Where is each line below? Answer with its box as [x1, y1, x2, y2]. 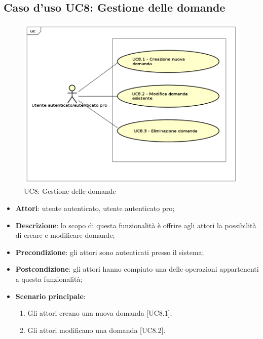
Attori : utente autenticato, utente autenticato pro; [15, 202, 175, 213]
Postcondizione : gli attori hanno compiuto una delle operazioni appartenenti [15, 264, 259, 274]
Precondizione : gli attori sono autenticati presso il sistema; [15, 246, 204, 257]
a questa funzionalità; [15, 273, 83, 284]
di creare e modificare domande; [15, 230, 115, 240]
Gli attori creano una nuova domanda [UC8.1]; [27, 308, 172, 318]
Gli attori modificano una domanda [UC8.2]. [27, 324, 166, 335]
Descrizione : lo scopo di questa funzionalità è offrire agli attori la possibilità [15, 220, 256, 230]
